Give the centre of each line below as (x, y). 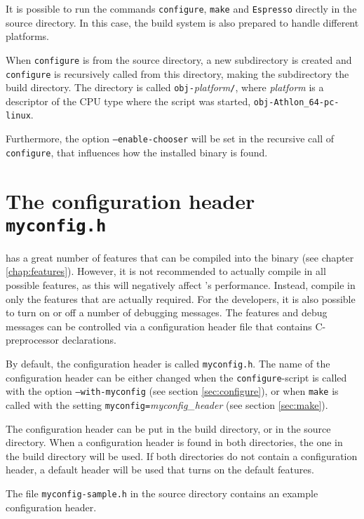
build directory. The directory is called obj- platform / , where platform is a (165, 87)
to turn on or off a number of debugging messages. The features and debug (167, 312)
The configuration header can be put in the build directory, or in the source (168, 428)
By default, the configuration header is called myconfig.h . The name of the (168, 364)
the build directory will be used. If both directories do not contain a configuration (182, 456)
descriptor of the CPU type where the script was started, (128, 101)
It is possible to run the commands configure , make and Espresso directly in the (181, 8)
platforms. (27, 36)
